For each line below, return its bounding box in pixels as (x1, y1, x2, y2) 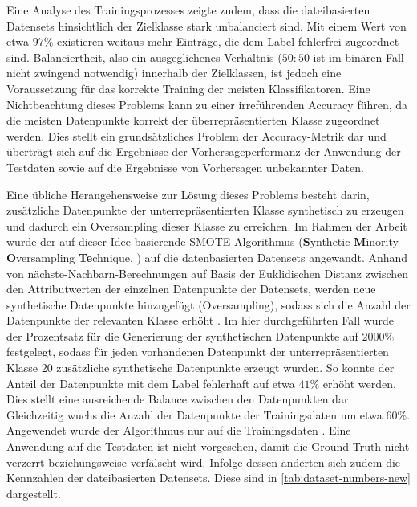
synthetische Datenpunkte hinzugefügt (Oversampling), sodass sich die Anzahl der (6, 296, 411, 313)
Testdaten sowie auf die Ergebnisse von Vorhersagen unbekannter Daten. (6, 158, 364, 175)
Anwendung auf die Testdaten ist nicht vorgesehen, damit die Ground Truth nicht (6, 438, 410, 455)
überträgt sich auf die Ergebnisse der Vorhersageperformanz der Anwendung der (6, 143, 401, 160)
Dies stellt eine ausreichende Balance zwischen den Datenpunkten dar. (6, 390, 352, 407)
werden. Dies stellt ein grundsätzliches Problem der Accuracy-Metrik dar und (6, 127, 387, 144)
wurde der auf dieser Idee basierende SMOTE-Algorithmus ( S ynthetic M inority (6, 233, 399, 250)
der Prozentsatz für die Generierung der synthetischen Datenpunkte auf (6, 327, 358, 344)
